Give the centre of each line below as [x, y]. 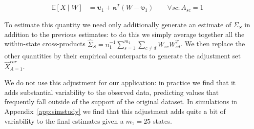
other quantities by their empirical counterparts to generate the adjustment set [123, 56]
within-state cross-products [45, 44]
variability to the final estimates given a [64, 120]
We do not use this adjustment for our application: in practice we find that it [120, 83]
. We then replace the [213, 44]
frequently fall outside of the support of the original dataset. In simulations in [121, 101]
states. [162, 120]
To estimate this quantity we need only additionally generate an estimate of [118, 25]
